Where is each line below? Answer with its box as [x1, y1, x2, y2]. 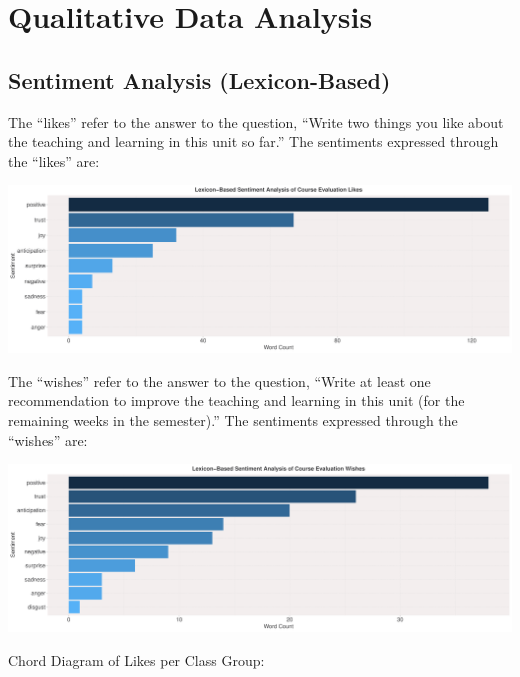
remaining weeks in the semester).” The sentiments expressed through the [8, 409, 458, 430]
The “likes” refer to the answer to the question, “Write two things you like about [8, 111, 504, 132]
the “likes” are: [8, 150, 100, 171]
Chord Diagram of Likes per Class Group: [8, 649, 265, 670]
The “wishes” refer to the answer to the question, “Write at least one [8, 370, 431, 391]
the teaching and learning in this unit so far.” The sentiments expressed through [8, 131, 499, 152]
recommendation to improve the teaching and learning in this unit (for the [8, 390, 465, 411]
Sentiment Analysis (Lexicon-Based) [8, 64, 391, 95]
